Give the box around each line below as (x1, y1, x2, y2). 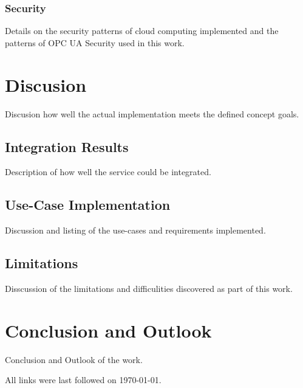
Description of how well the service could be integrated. (5, 165, 211, 178)
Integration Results (5, 137, 129, 156)
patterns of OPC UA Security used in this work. (5, 36, 185, 49)
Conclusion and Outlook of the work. (5, 353, 143, 365)
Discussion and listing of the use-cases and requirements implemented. (5, 224, 266, 237)
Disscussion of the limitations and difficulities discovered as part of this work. (5, 282, 293, 294)
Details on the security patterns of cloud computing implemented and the (5, 24, 279, 37)
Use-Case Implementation (5, 195, 171, 214)
